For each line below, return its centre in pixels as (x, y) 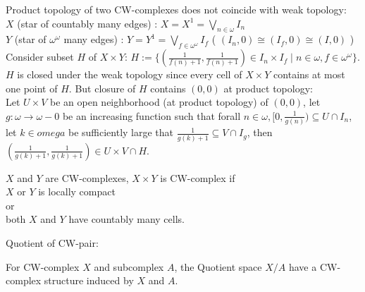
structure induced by (89, 280)
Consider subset (40, 57)
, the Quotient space (218, 266)
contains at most (309, 74)
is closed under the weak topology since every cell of (130, 74)
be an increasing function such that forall (151, 115)
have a (303, 266)
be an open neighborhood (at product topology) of (159, 102)
